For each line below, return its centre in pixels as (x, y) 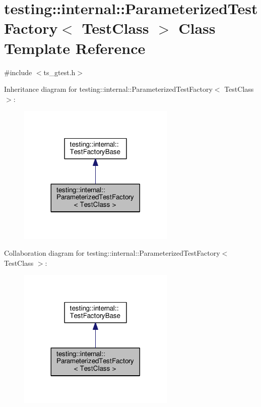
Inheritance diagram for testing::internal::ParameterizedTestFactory (108, 89)
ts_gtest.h (59, 72)
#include (18, 72)
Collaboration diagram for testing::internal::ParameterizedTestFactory (112, 253)
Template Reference (75, 48)
